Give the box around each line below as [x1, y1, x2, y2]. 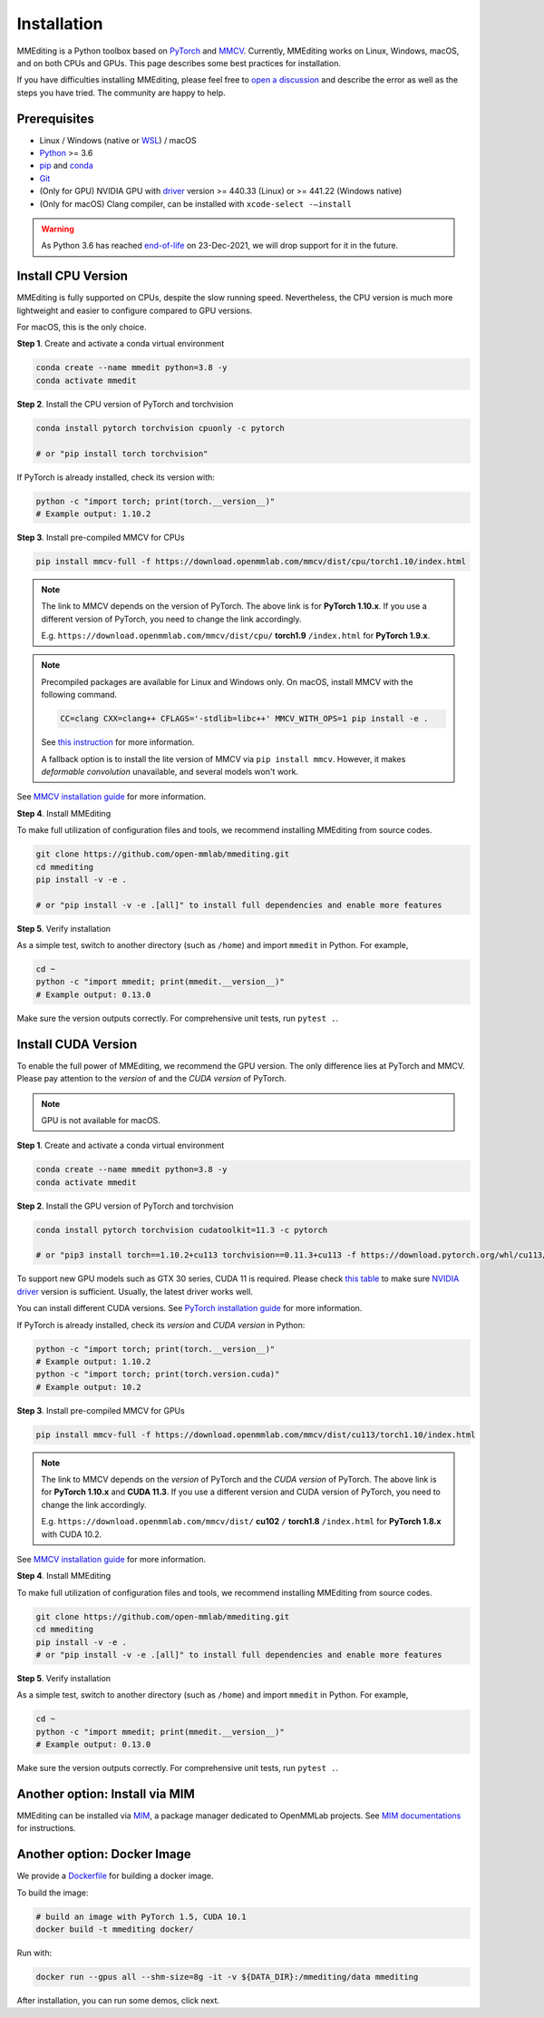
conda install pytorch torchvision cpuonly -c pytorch [35, 423, 285, 433]
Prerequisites [16, 111, 94, 126]
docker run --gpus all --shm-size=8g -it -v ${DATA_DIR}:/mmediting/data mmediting [35, 1972, 419, 1983]
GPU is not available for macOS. [41, 1114, 160, 1125]
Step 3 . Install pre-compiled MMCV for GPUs [16, 1405, 185, 1415]
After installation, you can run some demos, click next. [16, 1995, 220, 2005]
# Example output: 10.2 [35, 1382, 142, 1392]
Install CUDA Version [16, 1036, 138, 1052]
